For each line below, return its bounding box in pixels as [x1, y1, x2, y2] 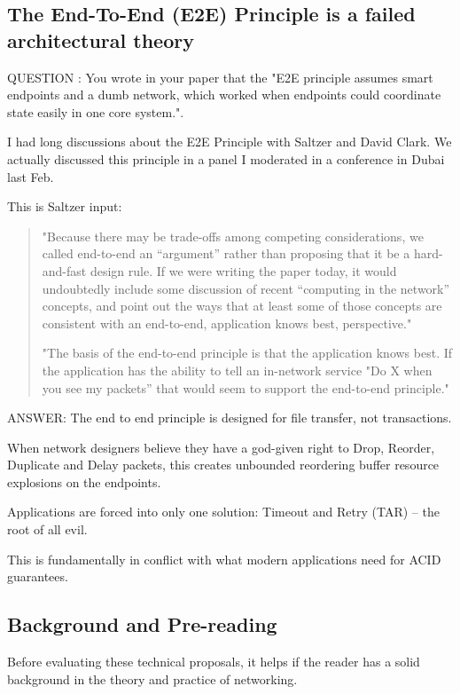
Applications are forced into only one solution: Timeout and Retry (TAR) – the [7, 502, 440, 521]
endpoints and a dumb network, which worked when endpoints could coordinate [7, 85, 441, 104]
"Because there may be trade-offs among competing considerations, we [42, 226, 424, 245]
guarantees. [7, 567, 68, 586]
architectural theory [7, 26, 194, 53]
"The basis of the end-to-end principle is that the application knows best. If [42, 343, 453, 362]
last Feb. [7, 167, 54, 185]
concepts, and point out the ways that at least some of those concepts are [42, 296, 442, 315]
